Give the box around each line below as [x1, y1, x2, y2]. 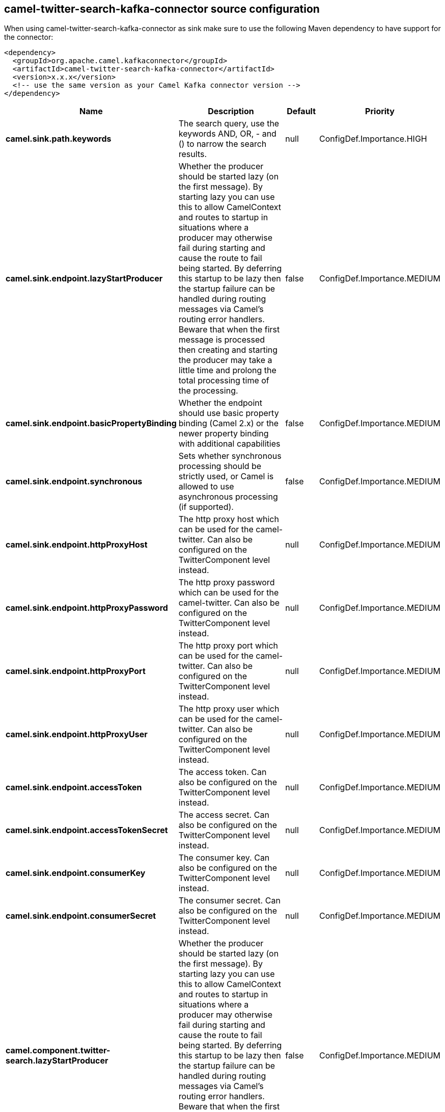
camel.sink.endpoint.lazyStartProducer [6, 273, 163, 284]
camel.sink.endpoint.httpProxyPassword [6, 603, 168, 613]
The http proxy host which [178, 514, 279, 525]
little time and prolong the [178, 365, 276, 376]
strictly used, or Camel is [178, 471, 274, 482]
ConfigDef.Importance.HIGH [319, 134, 427, 144]
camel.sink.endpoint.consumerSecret [6, 911, 156, 921]
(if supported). [178, 502, 234, 512]
